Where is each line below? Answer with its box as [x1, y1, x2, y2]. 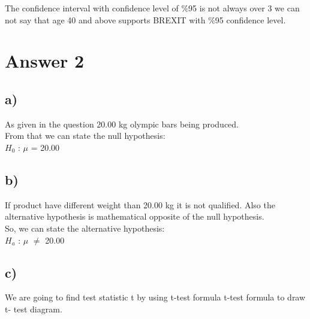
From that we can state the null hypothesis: [5, 129, 165, 142]
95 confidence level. [215, 13, 286, 26]
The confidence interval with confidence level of [5, 2, 179, 14]
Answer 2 [5, 48, 85, 73]
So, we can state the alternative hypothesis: [5, 221, 165, 234]
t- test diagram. [5, 302, 62, 315]
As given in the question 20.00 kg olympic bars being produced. [5, 117, 239, 130]
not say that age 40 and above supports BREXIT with [5, 13, 206, 26]
